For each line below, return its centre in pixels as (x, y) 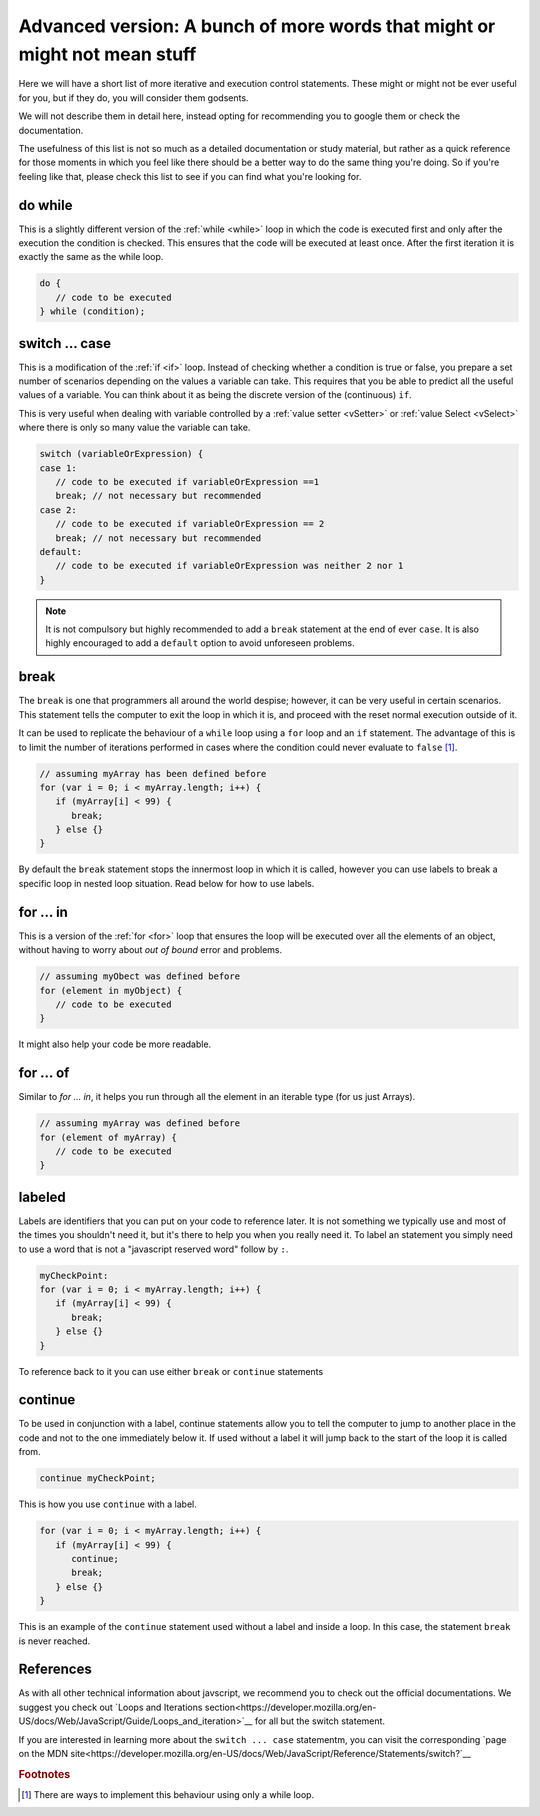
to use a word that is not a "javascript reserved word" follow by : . (153, 1249)
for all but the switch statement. (319, 1721)
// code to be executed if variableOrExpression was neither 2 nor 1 (229, 566)
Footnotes (44, 1774)
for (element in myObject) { (111, 990)
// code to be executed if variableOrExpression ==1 (187, 481)
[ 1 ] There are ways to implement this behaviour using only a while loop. (168, 1795)
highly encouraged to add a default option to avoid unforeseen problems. (200, 643)
